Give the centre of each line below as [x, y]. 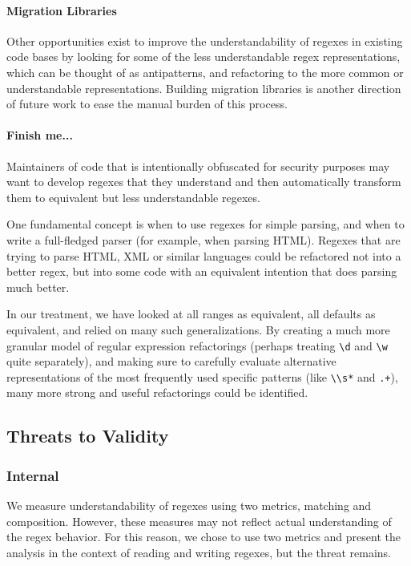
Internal [33, 475]
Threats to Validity [88, 436]
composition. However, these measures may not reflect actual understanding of [199, 521]
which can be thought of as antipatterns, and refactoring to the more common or [205, 72]
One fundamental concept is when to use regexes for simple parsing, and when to [205, 224]
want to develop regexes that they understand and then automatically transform [204, 182]
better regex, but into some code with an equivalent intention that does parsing [202, 271]
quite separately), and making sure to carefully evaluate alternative [171, 361]
